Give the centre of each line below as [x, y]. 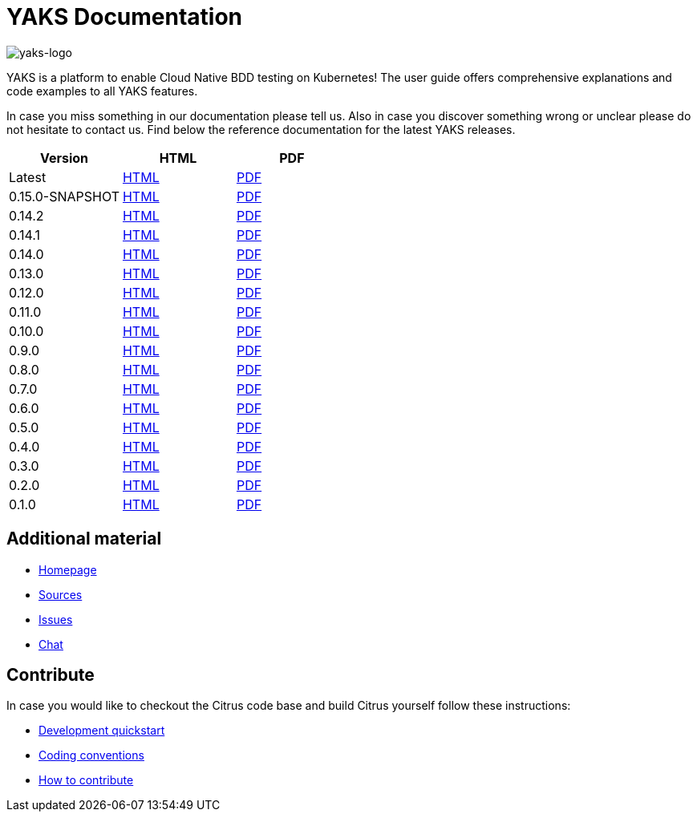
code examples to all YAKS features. [102, 91]
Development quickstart [102, 731]
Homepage [68, 569]
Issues [56, 619]
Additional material [84, 539]
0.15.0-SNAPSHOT [64, 196]
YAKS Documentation [125, 17]
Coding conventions [91, 755]
